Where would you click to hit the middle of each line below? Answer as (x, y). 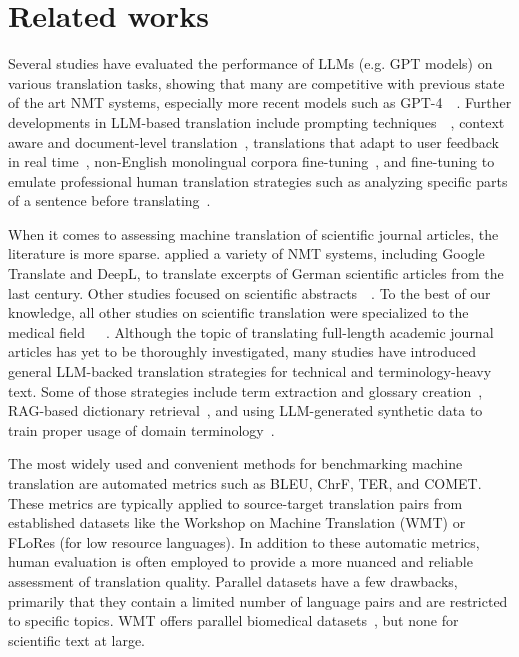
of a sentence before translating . (109, 200)
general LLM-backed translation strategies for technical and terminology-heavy (250, 371)
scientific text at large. (76, 639)
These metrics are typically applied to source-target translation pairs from (235, 502)
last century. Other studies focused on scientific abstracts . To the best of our (249, 292)
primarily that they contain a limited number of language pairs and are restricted (258, 600)
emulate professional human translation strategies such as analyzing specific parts (258, 180)
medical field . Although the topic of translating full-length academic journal (251, 331)
